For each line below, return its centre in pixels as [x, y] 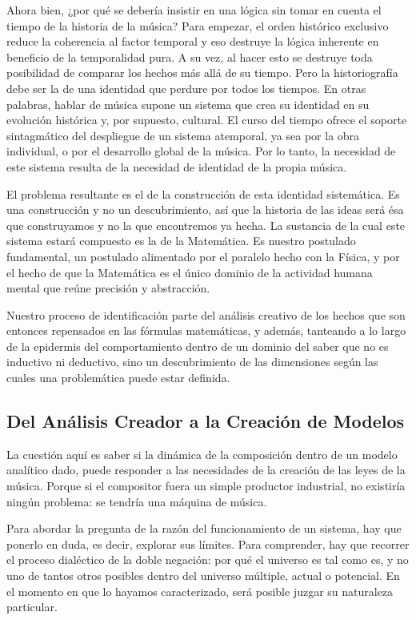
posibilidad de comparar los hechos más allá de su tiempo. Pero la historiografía [202, 72]
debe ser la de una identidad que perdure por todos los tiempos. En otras [186, 88]
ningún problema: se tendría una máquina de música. [137, 501]
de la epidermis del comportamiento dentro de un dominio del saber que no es [198, 346]
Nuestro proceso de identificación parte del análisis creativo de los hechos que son [206, 314]
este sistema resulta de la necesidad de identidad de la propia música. [177, 166]
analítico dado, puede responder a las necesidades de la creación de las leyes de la [206, 470]
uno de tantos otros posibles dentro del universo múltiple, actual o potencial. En [203, 576]
